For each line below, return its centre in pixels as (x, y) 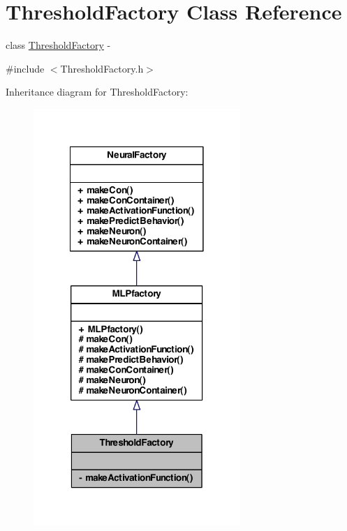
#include (25, 68)
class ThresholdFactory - (58, 45)
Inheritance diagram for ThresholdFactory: (97, 92)
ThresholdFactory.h (102, 68)
